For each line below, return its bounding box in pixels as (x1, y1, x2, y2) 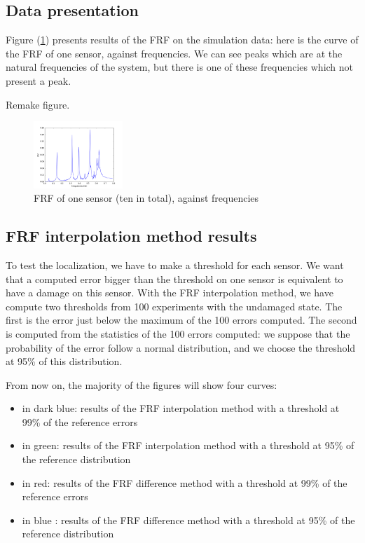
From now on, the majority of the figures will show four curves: (6, 377, 277, 392)
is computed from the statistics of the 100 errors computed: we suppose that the (6, 326, 350, 341)
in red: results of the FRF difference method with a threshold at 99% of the (22, 475, 347, 490)
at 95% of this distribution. (6, 354, 123, 369)
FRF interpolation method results (6, 225, 257, 247)
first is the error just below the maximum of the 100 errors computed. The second (6, 312, 357, 327)
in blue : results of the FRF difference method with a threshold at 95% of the (22, 512, 355, 527)
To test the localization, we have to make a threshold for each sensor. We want (6, 257, 344, 272)
